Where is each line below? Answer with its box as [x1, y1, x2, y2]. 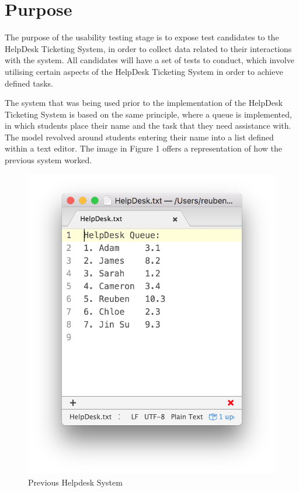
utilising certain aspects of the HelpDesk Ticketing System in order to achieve [5, 65, 283, 77]
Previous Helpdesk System [28, 476, 123, 488]
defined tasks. [5, 77, 53, 89]
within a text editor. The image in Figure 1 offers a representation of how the [5, 142, 282, 154]
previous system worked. [5, 154, 92, 166]
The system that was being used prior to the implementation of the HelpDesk [5, 97, 283, 109]
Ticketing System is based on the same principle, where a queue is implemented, [5, 108, 292, 120]
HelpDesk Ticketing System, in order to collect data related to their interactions [5, 42, 292, 54]
